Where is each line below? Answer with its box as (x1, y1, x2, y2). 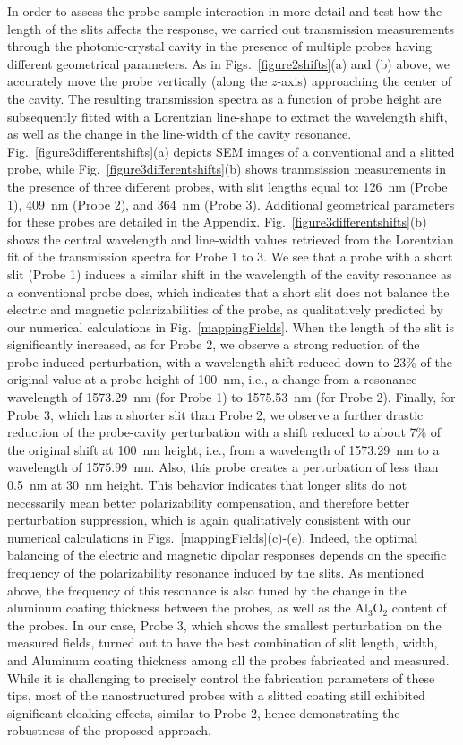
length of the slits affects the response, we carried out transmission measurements (7, 19, 455, 38)
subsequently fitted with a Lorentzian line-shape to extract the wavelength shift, (7, 107, 448, 125)
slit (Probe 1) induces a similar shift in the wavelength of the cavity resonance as (7, 264, 452, 283)
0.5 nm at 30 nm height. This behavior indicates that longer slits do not (7, 475, 407, 494)
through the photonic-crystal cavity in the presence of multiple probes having (7, 37, 433, 56)
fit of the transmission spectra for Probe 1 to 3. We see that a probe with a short (7, 247, 453, 266)
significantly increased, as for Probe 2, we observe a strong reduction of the (7, 335, 420, 354)
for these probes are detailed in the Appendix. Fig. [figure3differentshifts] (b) (7, 212, 427, 231)
